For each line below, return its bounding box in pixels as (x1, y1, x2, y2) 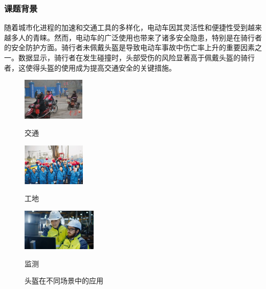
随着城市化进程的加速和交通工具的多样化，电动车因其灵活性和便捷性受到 (4, 22, 248, 33)
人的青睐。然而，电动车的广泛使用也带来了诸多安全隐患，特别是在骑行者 (18, 32, 262, 42)
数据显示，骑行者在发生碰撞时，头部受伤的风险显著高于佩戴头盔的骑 (18, 52, 248, 62)
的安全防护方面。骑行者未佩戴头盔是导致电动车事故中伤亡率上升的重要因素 (4, 42, 255, 53)
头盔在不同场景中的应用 (25, 275, 103, 286)
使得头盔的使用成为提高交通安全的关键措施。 (25, 62, 176, 73)
